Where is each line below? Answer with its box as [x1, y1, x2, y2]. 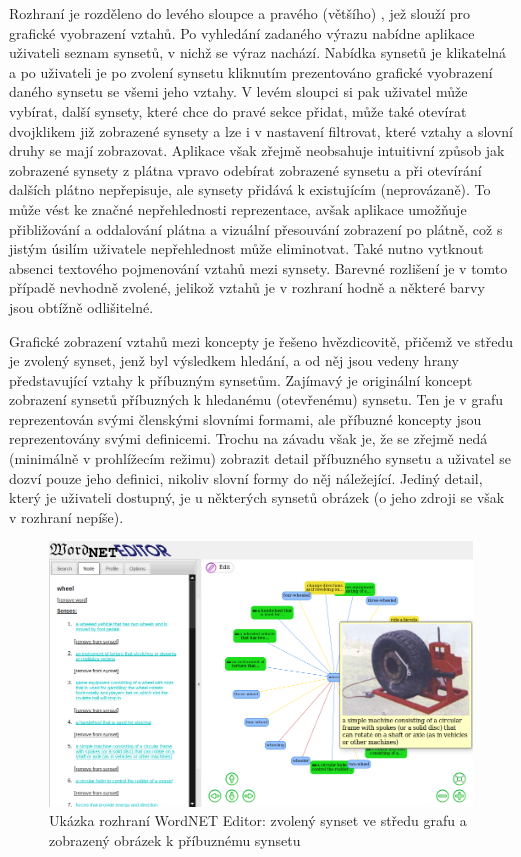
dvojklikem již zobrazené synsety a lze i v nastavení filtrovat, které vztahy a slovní [9, 120, 513, 141]
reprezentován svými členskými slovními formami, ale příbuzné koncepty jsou [9, 408, 482, 429]
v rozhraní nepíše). [9, 506, 124, 527]
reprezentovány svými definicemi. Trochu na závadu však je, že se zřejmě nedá [9, 428, 488, 449]
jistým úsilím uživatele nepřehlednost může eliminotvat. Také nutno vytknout [9, 238, 484, 259]
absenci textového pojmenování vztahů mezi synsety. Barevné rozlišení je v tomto [9, 257, 508, 278]
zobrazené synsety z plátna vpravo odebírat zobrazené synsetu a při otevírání [9, 159, 482, 180]
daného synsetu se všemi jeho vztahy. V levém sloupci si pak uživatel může [9, 81, 468, 102]
